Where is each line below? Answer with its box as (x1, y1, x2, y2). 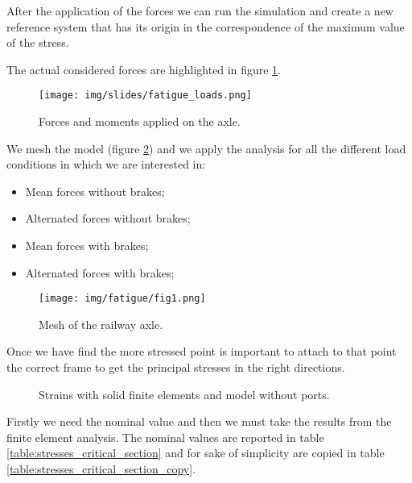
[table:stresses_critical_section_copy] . (6, 460, 196, 477)
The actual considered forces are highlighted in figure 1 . (6, 60, 281, 77)
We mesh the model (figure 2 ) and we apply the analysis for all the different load (6, 139, 406, 156)
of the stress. (6, 34, 69, 51)
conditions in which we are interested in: (6, 156, 206, 173)
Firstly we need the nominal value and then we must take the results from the (6, 413, 392, 430)
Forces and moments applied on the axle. (39, 113, 241, 130)
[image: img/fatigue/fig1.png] (39, 293, 206, 305)
